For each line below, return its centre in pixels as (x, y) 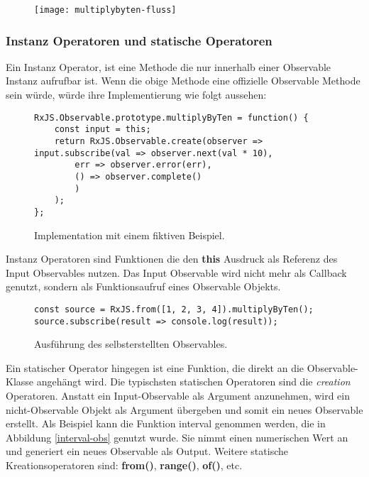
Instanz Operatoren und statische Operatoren (139, 40)
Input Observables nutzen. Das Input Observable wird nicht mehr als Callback (176, 272)
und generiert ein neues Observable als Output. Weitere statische (147, 451)
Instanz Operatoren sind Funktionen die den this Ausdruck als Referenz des (172, 259)
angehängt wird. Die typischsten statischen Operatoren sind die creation (193, 382)
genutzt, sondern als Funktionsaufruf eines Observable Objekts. (143, 286)
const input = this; (103, 130)
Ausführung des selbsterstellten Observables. (131, 344)
